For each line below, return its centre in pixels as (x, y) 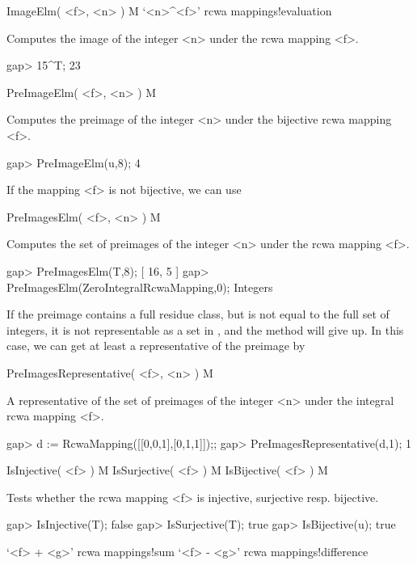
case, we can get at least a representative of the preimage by (156, 346)
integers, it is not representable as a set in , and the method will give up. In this (205, 329)
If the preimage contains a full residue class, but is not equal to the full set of (198, 314)
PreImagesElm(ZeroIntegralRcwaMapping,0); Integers (140, 287)
